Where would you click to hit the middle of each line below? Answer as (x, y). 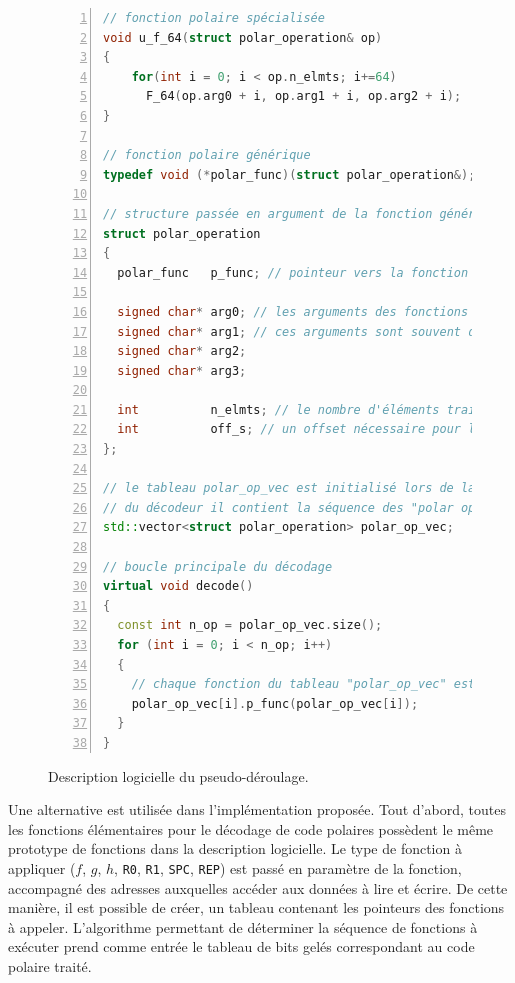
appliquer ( (42, 867)
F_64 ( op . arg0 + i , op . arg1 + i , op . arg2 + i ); (303, 96)
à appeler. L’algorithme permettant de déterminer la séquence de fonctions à (243, 926)
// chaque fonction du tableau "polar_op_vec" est (303, 684)
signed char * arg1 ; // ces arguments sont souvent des (303, 331)
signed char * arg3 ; (182, 370)
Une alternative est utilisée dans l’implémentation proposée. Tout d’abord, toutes (257, 809)
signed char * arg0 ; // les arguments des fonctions (293, 311)
